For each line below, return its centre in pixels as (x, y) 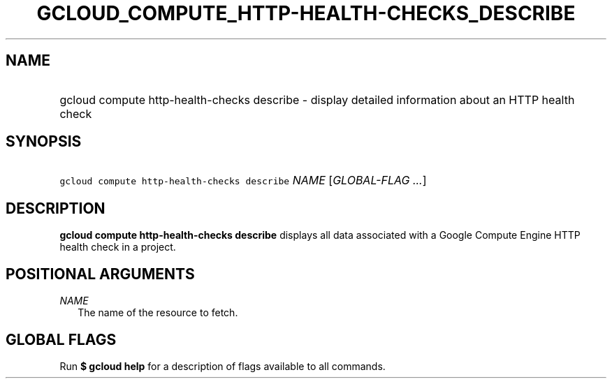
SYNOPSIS (44, 142)
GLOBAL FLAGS (61, 339)
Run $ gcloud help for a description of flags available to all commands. (223, 366)
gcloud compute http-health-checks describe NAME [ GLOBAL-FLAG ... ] (243, 180)
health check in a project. (118, 247)
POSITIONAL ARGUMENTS (100, 274)
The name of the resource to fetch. (158, 313)
